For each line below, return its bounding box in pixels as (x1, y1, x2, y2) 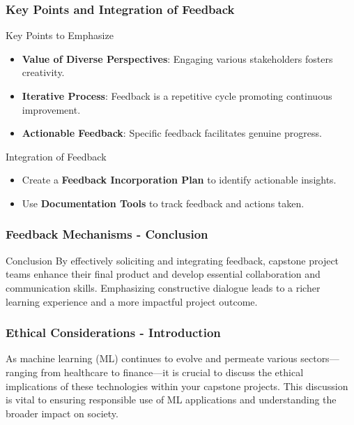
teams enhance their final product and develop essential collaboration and (6, 267, 321, 281)
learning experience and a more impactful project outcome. (6, 294, 258, 308)
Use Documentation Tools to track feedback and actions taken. (22, 195, 305, 210)
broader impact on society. (6, 405, 118, 420)
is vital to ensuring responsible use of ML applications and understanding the (6, 392, 337, 407)
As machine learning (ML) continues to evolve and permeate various (6, 351, 298, 366)
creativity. (22, 65, 65, 80)
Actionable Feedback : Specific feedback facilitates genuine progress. (22, 126, 322, 140)
